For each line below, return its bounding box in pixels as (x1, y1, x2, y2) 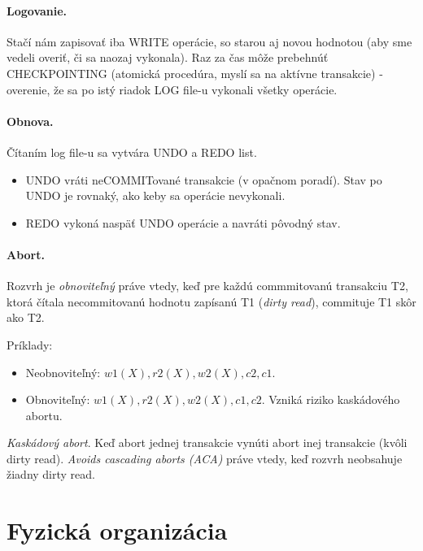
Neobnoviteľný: (25, 363, 101, 380)
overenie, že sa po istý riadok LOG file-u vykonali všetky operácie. (7, 80, 338, 98)
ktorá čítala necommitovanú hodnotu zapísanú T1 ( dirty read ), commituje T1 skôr (7, 293, 416, 310)
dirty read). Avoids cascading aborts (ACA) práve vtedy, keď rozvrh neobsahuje (7, 449, 403, 466)
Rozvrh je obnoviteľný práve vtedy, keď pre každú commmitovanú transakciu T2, (7, 277, 408, 294)
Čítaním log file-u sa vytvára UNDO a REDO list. (7, 143, 257, 160)
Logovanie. (7, 2, 68, 19)
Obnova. (7, 112, 54, 129)
